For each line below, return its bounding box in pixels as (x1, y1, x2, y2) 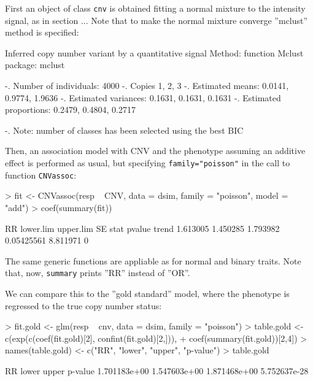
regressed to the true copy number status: (5, 299, 162, 312)
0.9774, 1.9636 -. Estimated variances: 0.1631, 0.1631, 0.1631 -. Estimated (5, 91, 281, 104)
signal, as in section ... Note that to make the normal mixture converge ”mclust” (5, 13, 308, 26)
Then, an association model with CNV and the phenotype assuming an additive (5, 144, 306, 157)
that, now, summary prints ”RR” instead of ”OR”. (5, 266, 190, 279)
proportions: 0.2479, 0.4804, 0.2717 (5, 103, 136, 116)
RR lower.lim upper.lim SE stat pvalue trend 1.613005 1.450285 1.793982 (5, 221, 280, 234)
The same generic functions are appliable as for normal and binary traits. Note (5, 254, 301, 267)
